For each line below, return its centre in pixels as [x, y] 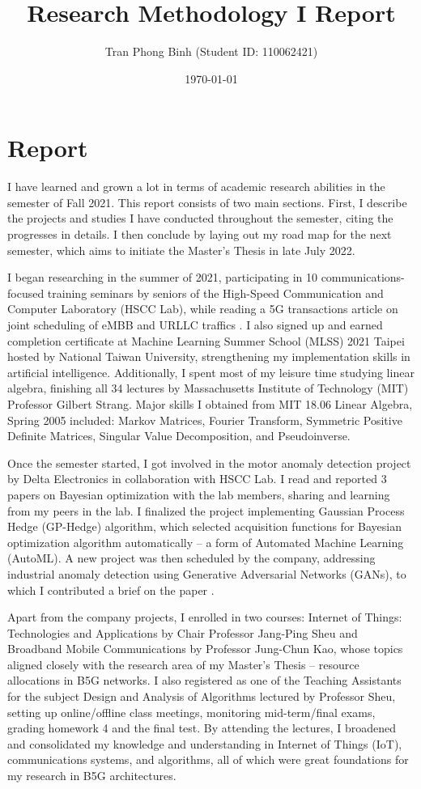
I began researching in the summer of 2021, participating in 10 [162, 277]
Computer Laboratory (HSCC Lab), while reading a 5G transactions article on [203, 309]
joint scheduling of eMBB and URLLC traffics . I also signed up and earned [195, 325]
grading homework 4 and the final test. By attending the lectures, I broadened [202, 728]
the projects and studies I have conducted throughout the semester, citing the [200, 218]
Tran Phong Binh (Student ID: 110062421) [211, 51]
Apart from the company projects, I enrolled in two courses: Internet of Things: [205, 617]
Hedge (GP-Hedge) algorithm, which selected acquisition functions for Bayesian [204, 526]
